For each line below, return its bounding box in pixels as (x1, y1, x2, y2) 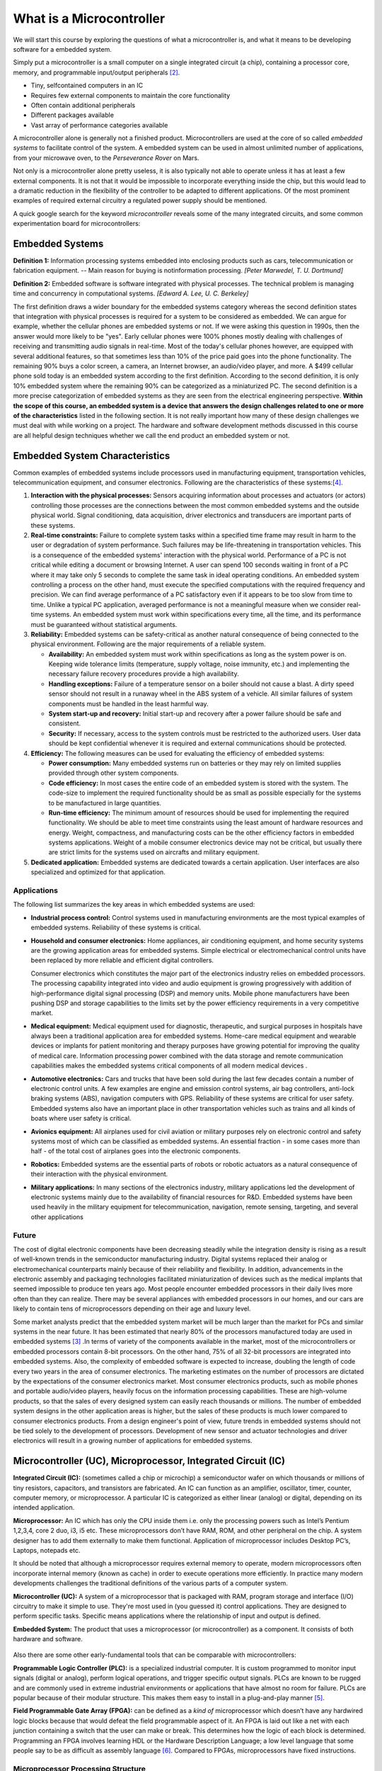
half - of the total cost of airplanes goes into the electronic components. (30, 1147, 241, 1155)
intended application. (13, 1503, 75, 1512)
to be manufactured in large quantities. (48, 798, 162, 807)
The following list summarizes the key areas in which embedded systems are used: (13, 900, 255, 909)
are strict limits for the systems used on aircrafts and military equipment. (48, 848, 260, 856)
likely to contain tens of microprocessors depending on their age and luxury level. (13, 1304, 251, 1313)
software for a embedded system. (13, 45, 112, 53)
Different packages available (30, 111, 115, 120)
